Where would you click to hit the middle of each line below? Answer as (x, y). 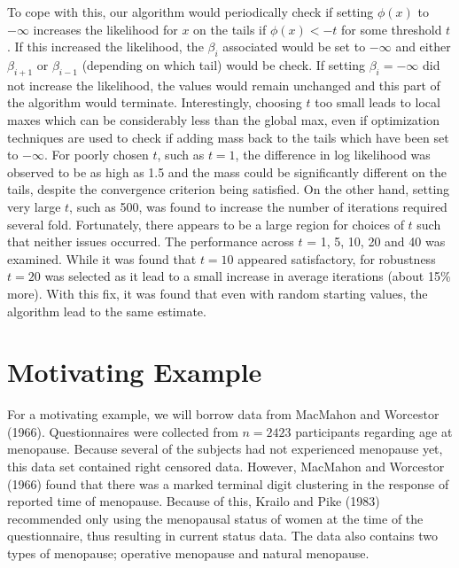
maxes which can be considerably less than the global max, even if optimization (223, 119)
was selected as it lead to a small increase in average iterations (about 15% (248, 276)
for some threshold (392, 29)
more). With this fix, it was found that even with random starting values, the (218, 293)
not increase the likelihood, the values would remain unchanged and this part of (224, 85)
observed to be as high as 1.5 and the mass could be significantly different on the (227, 171)
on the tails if (230, 29)
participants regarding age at (374, 431)
